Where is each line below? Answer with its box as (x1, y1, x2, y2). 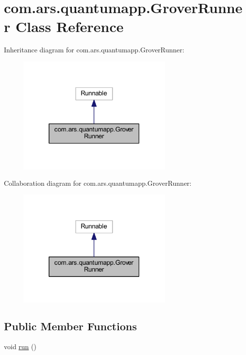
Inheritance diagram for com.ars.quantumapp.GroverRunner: (4, 45, 184, 55)
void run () (4, 341, 36, 351)
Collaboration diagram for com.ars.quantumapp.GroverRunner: (4, 177, 192, 188)
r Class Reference (4, 16, 124, 36)
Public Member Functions (4, 318, 137, 333)
